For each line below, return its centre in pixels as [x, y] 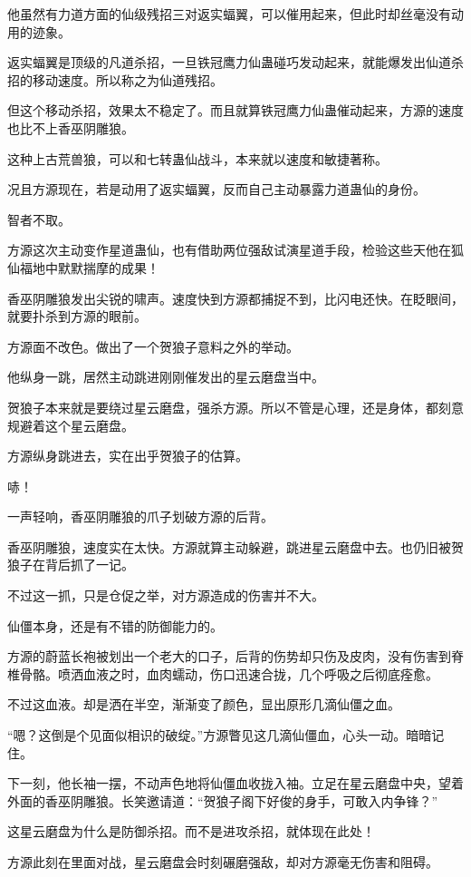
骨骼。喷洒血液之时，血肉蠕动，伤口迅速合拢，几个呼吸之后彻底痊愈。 [229, 673]
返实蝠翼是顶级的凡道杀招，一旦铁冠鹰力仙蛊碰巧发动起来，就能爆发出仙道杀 [235, 62]
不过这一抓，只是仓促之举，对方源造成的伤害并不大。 [166, 595]
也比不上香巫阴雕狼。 [71, 127]
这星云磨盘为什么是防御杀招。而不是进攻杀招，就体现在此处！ [191, 831]
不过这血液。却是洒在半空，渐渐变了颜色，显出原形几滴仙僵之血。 [204, 704]
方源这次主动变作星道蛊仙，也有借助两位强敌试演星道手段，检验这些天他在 [229, 250]
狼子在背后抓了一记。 [71, 565]
